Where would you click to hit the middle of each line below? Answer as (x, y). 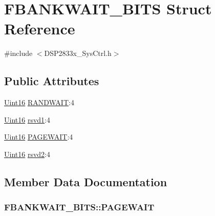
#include (18, 53)
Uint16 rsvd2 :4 (27, 154)
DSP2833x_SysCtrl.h (78, 53)
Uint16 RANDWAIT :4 (39, 102)
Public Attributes (52, 81)
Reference (40, 28)
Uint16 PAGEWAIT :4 (39, 137)
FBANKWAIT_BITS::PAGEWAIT (79, 207)
